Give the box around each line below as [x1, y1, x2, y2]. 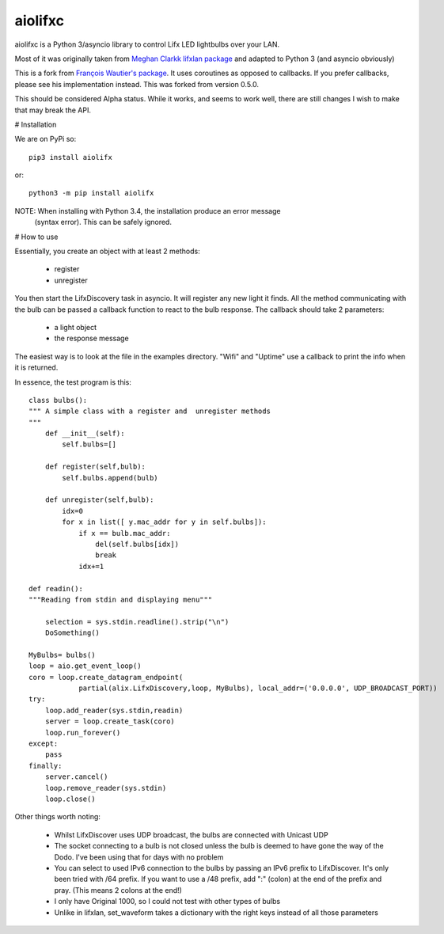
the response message [54, 333, 130, 344]
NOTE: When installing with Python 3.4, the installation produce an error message [14, 206, 281, 215]
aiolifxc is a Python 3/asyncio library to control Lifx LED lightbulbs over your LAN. [14, 40, 280, 49]
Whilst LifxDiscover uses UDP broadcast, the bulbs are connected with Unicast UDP [54, 830, 328, 839]
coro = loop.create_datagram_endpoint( [28, 673, 184, 682]
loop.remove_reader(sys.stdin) [44, 784, 167, 792]
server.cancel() [44, 773, 108, 781]
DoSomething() [44, 628, 101, 637]
